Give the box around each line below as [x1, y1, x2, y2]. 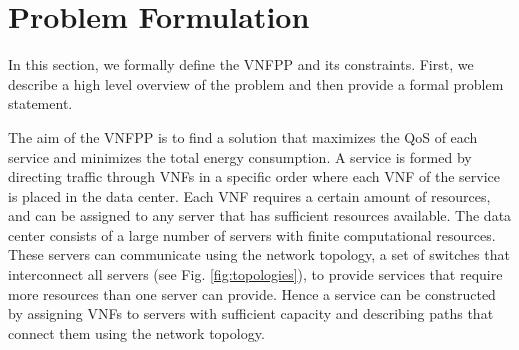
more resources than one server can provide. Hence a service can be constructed [8, 283, 496, 304]
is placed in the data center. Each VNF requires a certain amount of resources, [8, 185, 491, 206]
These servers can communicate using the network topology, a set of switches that [8, 244, 510, 265]
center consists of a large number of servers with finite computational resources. [8, 224, 496, 245]
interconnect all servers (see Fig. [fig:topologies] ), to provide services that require [8, 264, 503, 285]
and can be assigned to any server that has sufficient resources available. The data [8, 205, 512, 226]
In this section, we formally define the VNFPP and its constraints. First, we [8, 54, 474, 75]
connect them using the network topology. [8, 322, 265, 343]
